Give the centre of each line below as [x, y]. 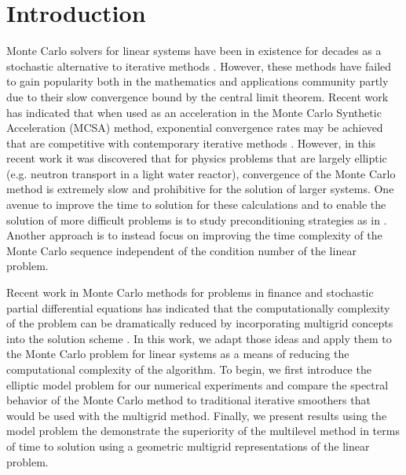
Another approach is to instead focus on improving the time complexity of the [194, 235]
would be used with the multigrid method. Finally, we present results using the [197, 415]
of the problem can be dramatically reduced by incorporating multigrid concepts [200, 323]
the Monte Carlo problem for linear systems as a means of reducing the [178, 354]
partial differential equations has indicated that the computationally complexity [198, 307]
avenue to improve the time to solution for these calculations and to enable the [196, 205]
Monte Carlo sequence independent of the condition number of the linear [181, 250]
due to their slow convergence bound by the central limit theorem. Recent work [198, 96]
